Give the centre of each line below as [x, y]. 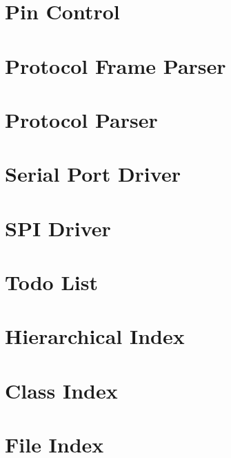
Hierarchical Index [95, 336]
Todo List [51, 282]
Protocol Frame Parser [115, 65]
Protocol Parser [81, 119]
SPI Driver [58, 228]
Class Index [61, 390]
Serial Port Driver [93, 174]
